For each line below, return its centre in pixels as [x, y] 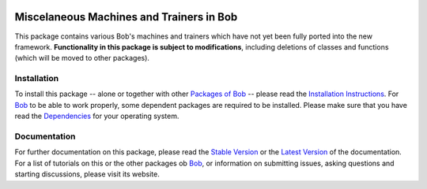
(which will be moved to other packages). [82, 58]
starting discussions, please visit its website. [87, 174]
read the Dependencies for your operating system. [97, 116]
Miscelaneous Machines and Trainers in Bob [126, 17]
